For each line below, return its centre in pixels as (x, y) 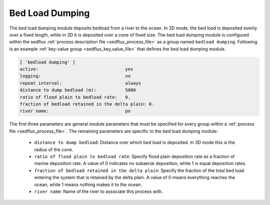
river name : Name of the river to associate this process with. (99, 191)
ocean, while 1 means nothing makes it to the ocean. (88, 184)
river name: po (75, 111)
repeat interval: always (80, 83)
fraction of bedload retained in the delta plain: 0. (87, 104)
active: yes (76, 69)
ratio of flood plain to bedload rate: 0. (75, 97)
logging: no (75, 76)
